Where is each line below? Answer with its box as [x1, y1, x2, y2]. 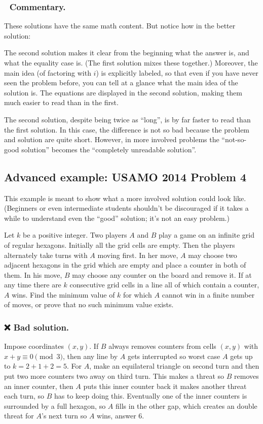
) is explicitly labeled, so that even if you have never [96, 67, 258, 78]
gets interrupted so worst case [127, 350, 220, 361]
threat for [4, 410, 34, 421]
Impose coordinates [4, 341, 64, 351]
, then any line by [62, 350, 118, 361]
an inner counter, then [4, 380, 73, 391]
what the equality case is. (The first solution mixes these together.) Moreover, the [4, 57, 258, 68]
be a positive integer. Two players [23, 230, 127, 240]
